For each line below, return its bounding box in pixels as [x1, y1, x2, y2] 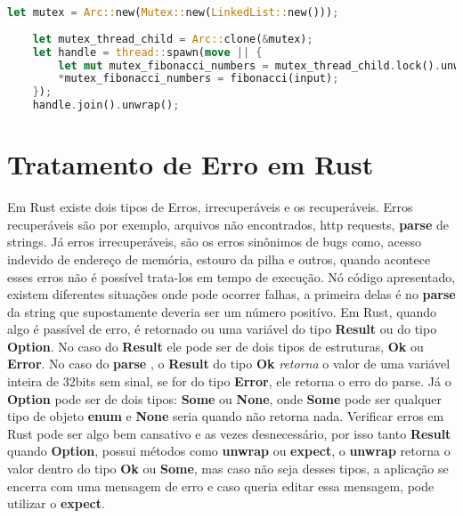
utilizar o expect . [7, 494, 105, 513]
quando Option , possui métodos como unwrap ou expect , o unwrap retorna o [7, 441, 451, 460]
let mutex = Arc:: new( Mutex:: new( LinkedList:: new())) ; [7, 6, 339, 19]
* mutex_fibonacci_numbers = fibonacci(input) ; [58, 72, 339, 85]
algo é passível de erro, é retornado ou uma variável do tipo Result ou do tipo [7, 320, 437, 338]
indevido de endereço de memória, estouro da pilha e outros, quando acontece [7, 249, 431, 268]
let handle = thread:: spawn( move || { [32, 45, 263, 59]
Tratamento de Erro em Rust [7, 146, 374, 182]
